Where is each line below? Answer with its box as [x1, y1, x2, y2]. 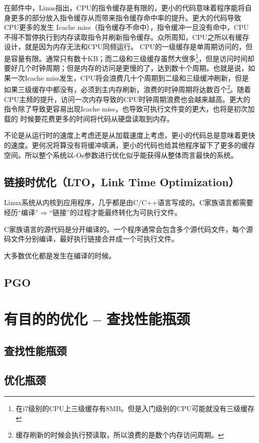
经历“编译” [4, 207, 39, 218]
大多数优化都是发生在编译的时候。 [4, 250, 116, 260]
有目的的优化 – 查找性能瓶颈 [4, 309, 190, 329]
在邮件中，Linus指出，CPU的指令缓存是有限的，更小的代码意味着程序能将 [4, 2, 245, 12]
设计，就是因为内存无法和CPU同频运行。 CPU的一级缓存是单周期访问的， [4, 41, 246, 52]
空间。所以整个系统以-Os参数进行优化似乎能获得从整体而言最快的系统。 [4, 149, 238, 160]
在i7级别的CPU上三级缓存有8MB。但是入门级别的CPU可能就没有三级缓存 [15, 403, 255, 413]
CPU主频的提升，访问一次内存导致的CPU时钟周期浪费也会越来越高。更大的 [4, 94, 251, 104]
